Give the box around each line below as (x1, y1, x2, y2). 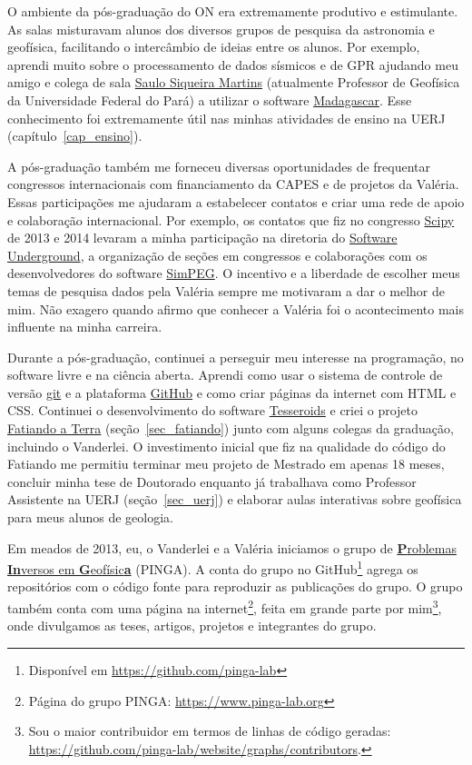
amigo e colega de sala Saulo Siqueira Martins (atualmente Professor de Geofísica (7, 73, 460, 92)
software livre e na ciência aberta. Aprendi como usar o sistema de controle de (7, 365, 443, 384)
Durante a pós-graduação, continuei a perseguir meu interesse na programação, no (7, 347, 464, 366)
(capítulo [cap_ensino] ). (7, 126, 143, 145)
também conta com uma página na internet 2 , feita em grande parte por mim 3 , (7, 596, 442, 617)
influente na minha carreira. (7, 317, 162, 336)
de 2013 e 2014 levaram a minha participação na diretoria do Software (7, 228, 398, 247)
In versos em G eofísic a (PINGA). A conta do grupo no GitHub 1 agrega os (7, 557, 418, 578)
